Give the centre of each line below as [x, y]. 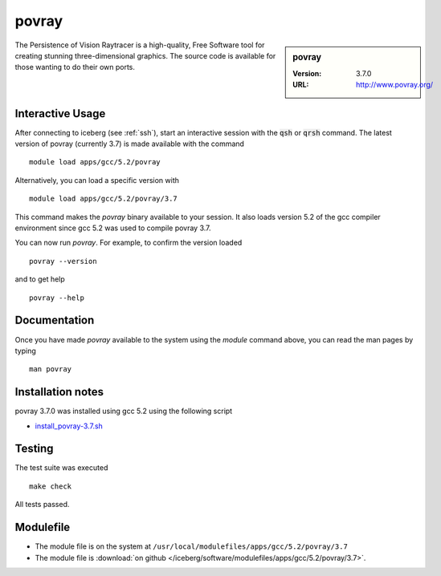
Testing [34, 449]
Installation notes [59, 392]
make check [51, 486]
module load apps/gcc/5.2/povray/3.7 [104, 199]
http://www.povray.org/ [395, 85]
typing [25, 351]
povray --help [57, 298]
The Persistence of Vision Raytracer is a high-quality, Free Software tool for [140, 45]
